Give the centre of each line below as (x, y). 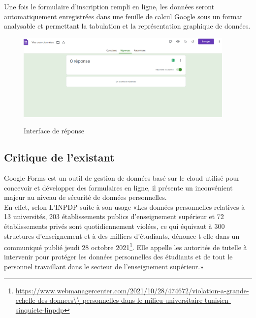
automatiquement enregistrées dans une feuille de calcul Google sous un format (123, 16)
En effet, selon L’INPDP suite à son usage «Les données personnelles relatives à (125, 207)
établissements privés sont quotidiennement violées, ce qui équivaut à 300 (114, 226)
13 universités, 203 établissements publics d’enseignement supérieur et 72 (114, 216)
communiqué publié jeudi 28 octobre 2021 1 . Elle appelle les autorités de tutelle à (126, 246)
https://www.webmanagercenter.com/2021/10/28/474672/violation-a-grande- (132, 290)
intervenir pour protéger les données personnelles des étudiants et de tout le (118, 257)
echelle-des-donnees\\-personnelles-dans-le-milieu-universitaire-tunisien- (123, 300)
